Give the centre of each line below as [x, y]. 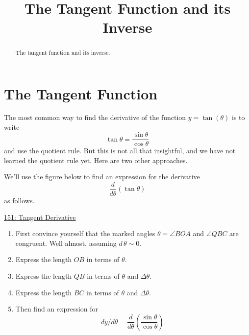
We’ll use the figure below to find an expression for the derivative [102, 177]
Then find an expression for [57, 309]
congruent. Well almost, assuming [66, 243]
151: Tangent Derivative [40, 217]
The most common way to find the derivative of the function [95, 117]
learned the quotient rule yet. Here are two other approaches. [96, 160]
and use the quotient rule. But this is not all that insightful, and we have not [120, 151]
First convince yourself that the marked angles [85, 233]
